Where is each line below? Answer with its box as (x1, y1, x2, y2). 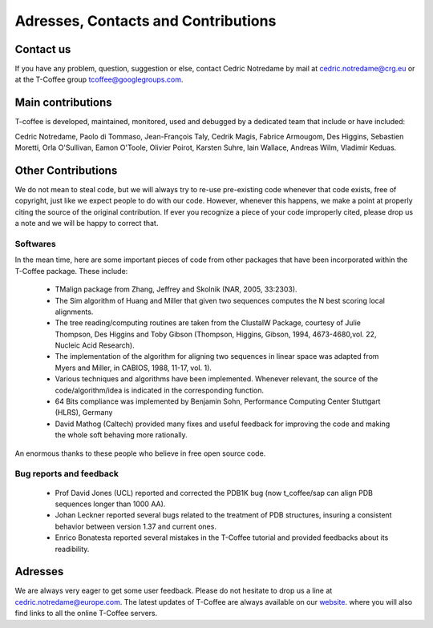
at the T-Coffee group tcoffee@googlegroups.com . (14, 74, 184, 84)
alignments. (55, 307, 94, 316)
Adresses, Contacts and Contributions (14, 12, 277, 30)
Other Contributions (14, 163, 118, 177)
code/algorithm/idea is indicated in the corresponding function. (55, 385, 265, 395)
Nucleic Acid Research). (55, 340, 136, 350)
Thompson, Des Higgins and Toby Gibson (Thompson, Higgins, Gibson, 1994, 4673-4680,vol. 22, (55, 329, 377, 339)
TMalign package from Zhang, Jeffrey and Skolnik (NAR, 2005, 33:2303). (55, 284, 297, 294)
